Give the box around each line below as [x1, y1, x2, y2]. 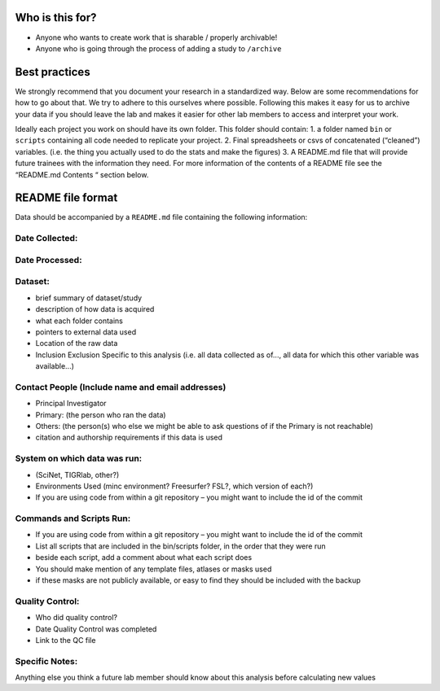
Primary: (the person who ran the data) [35, 409, 166, 419]
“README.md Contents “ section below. [15, 169, 149, 179]
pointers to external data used [35, 326, 137, 337]
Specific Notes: [15, 655, 78, 667]
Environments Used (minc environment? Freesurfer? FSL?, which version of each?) [35, 481, 314, 491]
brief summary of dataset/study [35, 293, 143, 303]
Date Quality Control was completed [35, 623, 157, 634]
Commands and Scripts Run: [15, 513, 131, 524]
